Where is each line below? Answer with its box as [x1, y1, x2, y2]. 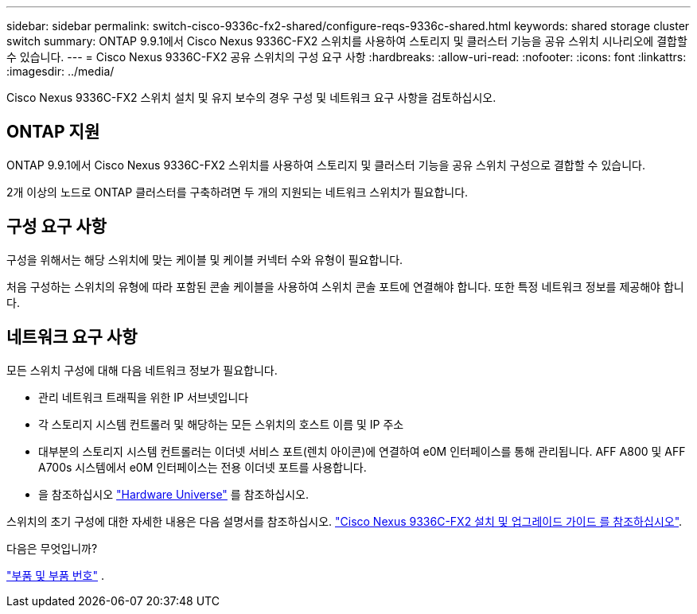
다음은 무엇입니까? [6, 541, 98, 555]
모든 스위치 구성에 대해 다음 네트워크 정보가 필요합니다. [6, 363, 278, 377]
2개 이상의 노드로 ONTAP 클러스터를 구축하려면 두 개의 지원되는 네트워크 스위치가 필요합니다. [6, 185, 469, 199]
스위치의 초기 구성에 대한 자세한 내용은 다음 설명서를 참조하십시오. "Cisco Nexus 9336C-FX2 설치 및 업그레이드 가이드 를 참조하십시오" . [6, 514, 683, 528]
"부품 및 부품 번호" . [6, 568, 104, 582]
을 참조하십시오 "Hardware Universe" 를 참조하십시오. [38, 487, 309, 501]
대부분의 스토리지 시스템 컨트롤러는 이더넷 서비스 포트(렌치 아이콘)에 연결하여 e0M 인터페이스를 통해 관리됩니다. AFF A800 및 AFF [38, 444, 686, 458]
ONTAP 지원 [6, 122, 100, 142]
